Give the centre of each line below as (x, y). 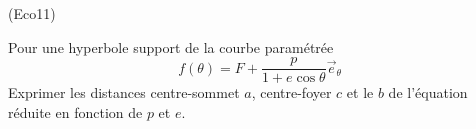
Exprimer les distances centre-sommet (124, 92)
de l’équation (428, 92)
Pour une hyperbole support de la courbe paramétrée (171, 46)
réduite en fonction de (75, 111)
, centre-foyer (291, 92)
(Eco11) (32, 13)
